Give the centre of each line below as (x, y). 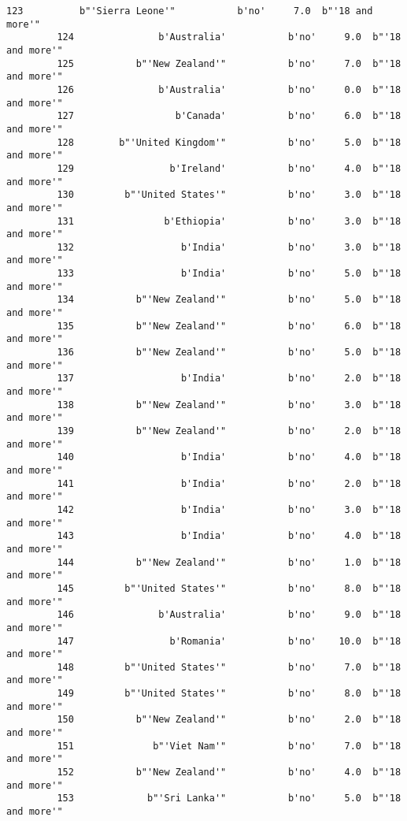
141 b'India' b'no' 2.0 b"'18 (229, 483)
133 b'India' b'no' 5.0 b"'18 (229, 274)
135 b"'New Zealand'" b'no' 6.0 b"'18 (229, 326)
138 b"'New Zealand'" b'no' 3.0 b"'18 (229, 405)
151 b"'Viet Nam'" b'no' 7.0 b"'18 (229, 746)
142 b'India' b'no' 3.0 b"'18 (229, 509)
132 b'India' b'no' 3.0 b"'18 (229, 247)
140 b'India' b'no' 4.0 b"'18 (229, 457)
